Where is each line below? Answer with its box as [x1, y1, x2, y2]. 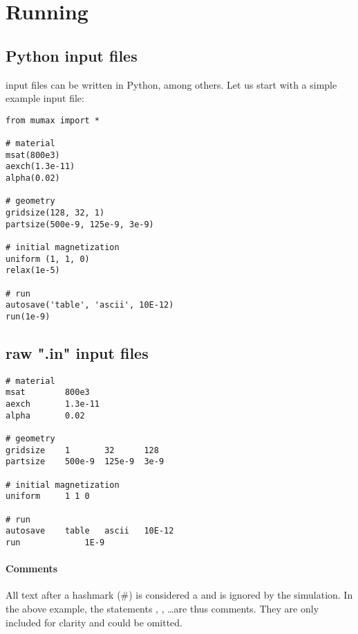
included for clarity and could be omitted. [6, 615, 183, 629]
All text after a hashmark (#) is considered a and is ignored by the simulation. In [6, 588, 353, 602]
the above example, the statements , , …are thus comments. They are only [6, 601, 319, 616]
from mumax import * [6, 115, 100, 125]
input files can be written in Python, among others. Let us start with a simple [6, 77, 337, 91]
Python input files [6, 44, 138, 66]
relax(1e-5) [6, 265, 60, 276]
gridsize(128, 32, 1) [6, 208, 105, 218]
